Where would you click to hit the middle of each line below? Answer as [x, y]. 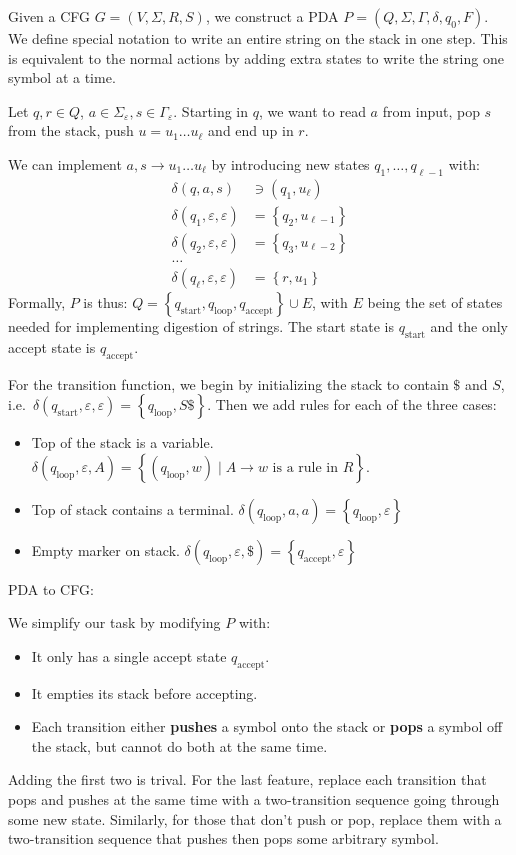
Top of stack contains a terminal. [132, 508]
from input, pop [431, 110]
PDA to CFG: [51, 588]
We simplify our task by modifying [114, 622]
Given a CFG [49, 16]
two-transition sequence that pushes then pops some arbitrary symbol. [223, 838]
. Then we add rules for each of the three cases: [352, 404]
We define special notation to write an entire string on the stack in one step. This [258, 38]
